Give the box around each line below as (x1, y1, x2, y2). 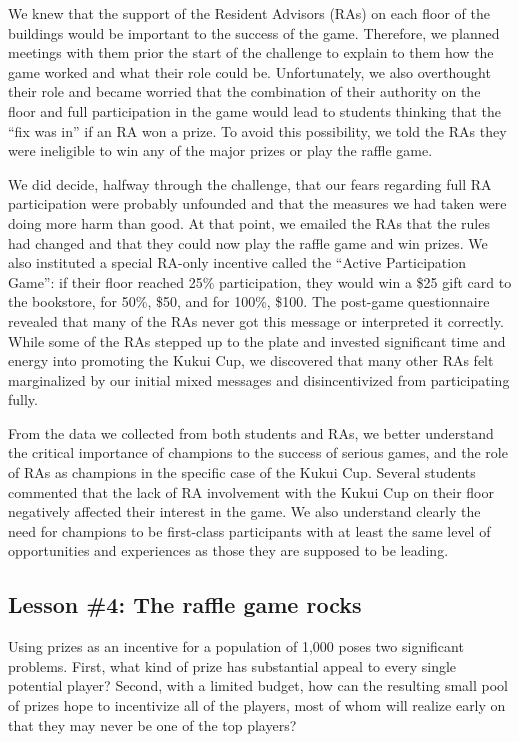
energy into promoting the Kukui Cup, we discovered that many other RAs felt (8, 350, 494, 371)
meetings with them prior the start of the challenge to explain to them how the (8, 42, 494, 63)
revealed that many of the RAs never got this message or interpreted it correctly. (8, 310, 504, 331)
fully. (8, 389, 38, 410)
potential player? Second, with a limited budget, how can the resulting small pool (8, 675, 508, 696)
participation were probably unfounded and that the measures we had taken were (8, 193, 507, 214)
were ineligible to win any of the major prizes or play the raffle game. (8, 140, 433, 161)
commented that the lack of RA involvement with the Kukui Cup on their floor (8, 481, 494, 502)
